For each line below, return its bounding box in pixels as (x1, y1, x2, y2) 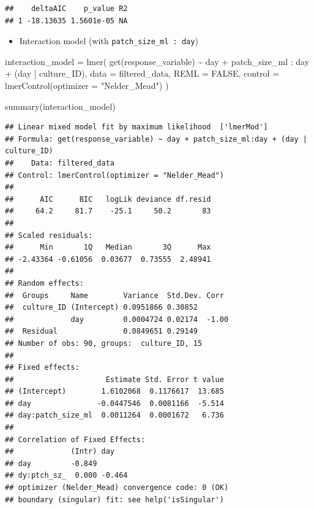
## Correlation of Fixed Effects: (5, 435, 146, 444)
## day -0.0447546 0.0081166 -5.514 (5, 399, 224, 408)
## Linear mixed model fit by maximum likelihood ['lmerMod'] (5, 123, 268, 132)
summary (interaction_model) (5, 99, 116, 112)
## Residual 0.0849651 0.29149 (5, 327, 198, 336)
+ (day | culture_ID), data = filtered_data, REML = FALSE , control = (5, 67, 280, 80)
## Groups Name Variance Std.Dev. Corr (5, 291, 224, 300)
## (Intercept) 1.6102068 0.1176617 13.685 (5, 387, 224, 396)
